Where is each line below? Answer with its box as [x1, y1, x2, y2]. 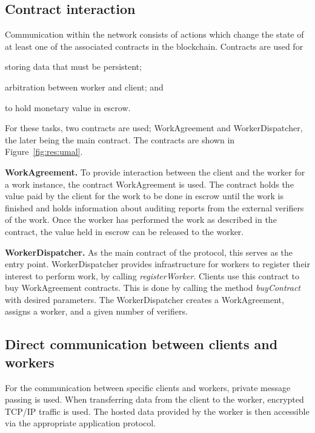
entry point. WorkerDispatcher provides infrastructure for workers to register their [5, 257, 310, 270]
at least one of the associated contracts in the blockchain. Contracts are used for [5, 39, 303, 52]
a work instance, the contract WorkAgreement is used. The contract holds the [5, 177, 294, 190]
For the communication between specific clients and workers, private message [5, 381, 291, 394]
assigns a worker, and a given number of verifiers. [5, 305, 188, 318]
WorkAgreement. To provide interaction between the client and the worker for [5, 165, 305, 178]
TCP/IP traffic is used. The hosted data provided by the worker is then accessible [5, 404, 310, 417]
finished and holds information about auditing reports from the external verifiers [5, 201, 304, 214]
